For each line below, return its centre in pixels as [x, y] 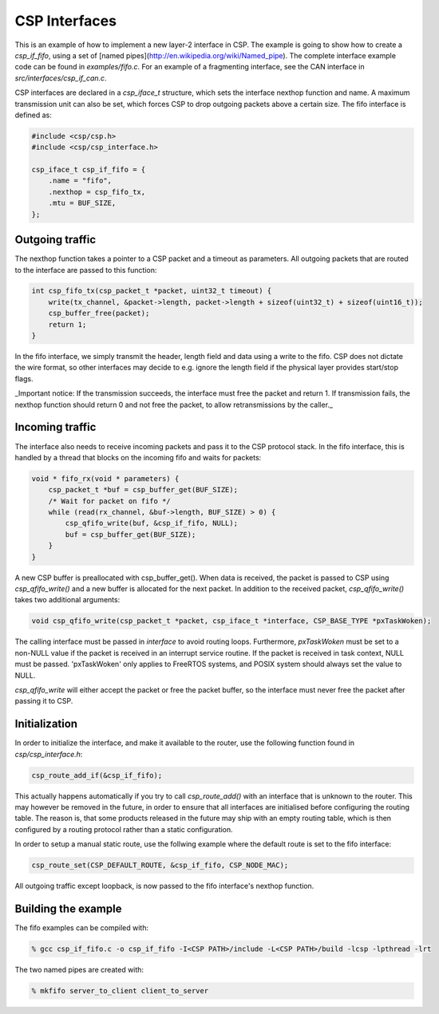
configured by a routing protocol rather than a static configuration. [124, 829]
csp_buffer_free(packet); [99, 314]
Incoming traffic [55, 427]
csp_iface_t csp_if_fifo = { [89, 170]
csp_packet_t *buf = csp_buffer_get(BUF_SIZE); [143, 490]
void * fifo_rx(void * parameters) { [105, 478]
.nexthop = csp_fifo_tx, [97, 192]
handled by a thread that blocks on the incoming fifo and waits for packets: [138, 457]
